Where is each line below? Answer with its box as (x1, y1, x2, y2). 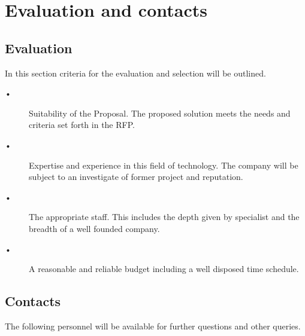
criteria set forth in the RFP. (29, 118, 135, 131)
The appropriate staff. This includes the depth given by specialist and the (29, 210, 300, 223)
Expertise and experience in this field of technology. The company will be (29, 158, 298, 171)
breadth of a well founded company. (29, 222, 160, 234)
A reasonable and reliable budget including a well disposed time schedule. (29, 262, 299, 275)
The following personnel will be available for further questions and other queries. (5, 319, 301, 332)
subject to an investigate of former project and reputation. (29, 170, 243, 183)
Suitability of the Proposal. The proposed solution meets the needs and (29, 106, 291, 119)
